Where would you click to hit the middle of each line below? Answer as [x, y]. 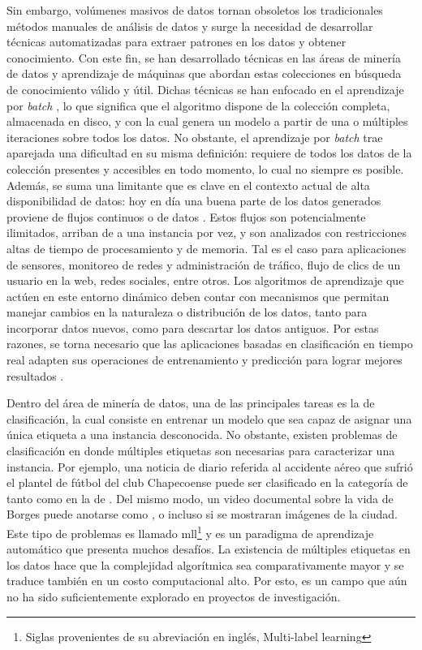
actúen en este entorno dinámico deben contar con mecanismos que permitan [198, 296]
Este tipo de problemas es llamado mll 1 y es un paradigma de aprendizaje [190, 532]
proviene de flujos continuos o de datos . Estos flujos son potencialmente [186, 216]
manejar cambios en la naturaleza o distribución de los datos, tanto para [187, 312]
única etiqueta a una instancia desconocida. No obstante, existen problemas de [202, 435]
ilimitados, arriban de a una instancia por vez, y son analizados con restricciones [207, 232]
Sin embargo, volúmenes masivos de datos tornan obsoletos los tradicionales [195, 10]
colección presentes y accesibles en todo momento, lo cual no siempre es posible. [205, 168]
